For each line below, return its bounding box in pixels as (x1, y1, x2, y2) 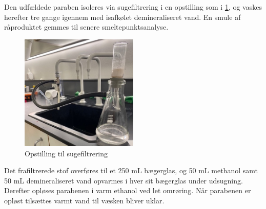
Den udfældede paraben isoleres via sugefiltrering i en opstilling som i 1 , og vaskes (4, 2, 262, 12)
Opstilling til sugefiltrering (25, 148, 108, 158)
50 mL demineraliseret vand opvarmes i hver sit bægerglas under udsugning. (4, 175, 243, 185)
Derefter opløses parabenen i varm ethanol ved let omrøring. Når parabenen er (4, 185, 251, 196)
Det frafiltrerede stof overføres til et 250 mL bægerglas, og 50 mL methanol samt (4, 165, 258, 176)
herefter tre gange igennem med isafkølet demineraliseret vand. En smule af (4, 11, 241, 22)
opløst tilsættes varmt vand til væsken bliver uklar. (4, 195, 165, 206)
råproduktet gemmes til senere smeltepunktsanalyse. (4, 21, 169, 32)
